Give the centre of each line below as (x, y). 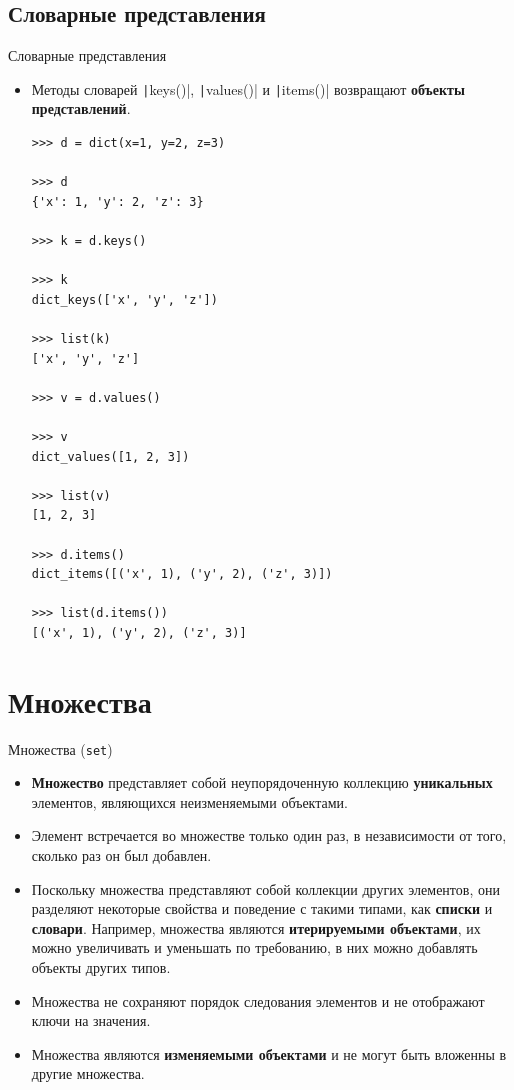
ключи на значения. (91, 1020)
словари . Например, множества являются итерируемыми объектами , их (256, 927)
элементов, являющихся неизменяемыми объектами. (189, 801)
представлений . (81, 108)
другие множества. (88, 1073)
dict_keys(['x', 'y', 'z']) (124, 299)
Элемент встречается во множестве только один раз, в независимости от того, (269, 835)
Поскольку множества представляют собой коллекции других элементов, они (265, 888)
